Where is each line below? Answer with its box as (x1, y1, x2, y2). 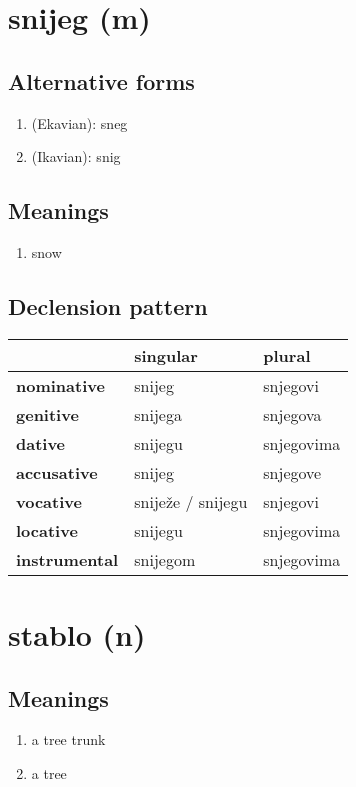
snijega (134, 402, 182, 426)
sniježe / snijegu (134, 489, 248, 513)
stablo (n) (8, 613, 146, 654)
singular (134, 343, 198, 367)
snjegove (263, 460, 322, 484)
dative (16, 431, 66, 455)
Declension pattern (8, 290, 208, 321)
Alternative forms (8, 65, 195, 96)
